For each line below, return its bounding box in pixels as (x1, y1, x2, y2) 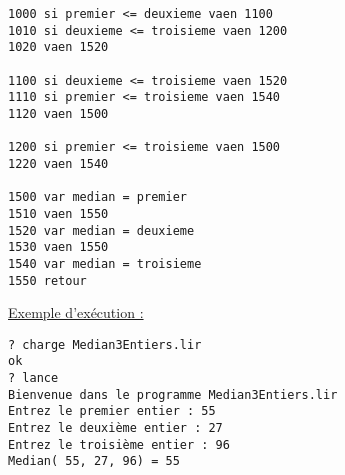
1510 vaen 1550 (8, 206, 109, 221)
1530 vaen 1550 (8, 240, 109, 255)
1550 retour (8, 273, 87, 288)
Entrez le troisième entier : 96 (8, 437, 230, 452)
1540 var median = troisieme (8, 256, 202, 271)
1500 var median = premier (8, 190, 187, 205)
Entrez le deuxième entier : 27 (8, 421, 223, 436)
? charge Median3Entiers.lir (8, 337, 202, 352)
